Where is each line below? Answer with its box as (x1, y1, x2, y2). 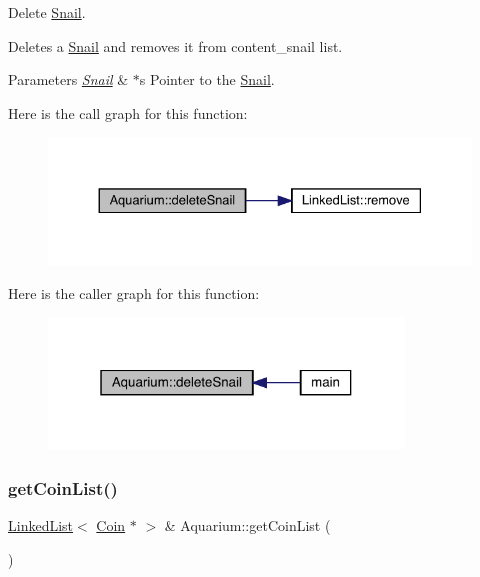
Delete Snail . (8, 2, 86, 22)
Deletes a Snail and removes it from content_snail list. (8, 35, 343, 56)
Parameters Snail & (8, 69, 129, 90)
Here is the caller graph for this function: (8, 282, 260, 303)
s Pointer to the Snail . (139, 69, 275, 90)
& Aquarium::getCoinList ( (164, 515, 331, 536)
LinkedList (8, 515, 74, 536)
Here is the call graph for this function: (8, 102, 248, 123)
